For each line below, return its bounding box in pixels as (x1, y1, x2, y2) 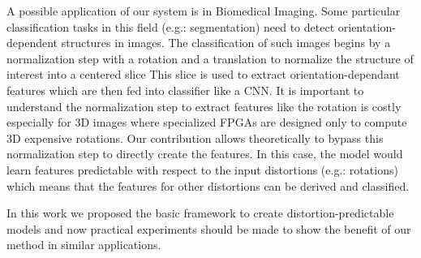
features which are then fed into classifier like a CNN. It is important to (6, 81, 364, 98)
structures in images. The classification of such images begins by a (61, 34, 391, 51)
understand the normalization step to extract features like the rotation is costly (6, 97, 402, 114)
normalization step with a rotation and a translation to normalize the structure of (6, 49, 414, 67)
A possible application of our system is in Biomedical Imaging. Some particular (6, 2, 401, 19)
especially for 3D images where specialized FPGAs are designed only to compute (6, 114, 407, 131)
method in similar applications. (6, 236, 161, 253)
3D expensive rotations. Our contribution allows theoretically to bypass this (6, 129, 384, 146)
